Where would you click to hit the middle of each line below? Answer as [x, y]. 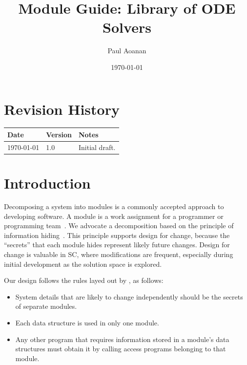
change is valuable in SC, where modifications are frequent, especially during [119, 254]
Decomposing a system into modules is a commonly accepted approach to [114, 206]
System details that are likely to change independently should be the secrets [129, 296]
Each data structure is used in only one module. [87, 322]
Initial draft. [97, 147]
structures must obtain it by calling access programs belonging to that [121, 349]
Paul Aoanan [127, 51]
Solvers [127, 27]
